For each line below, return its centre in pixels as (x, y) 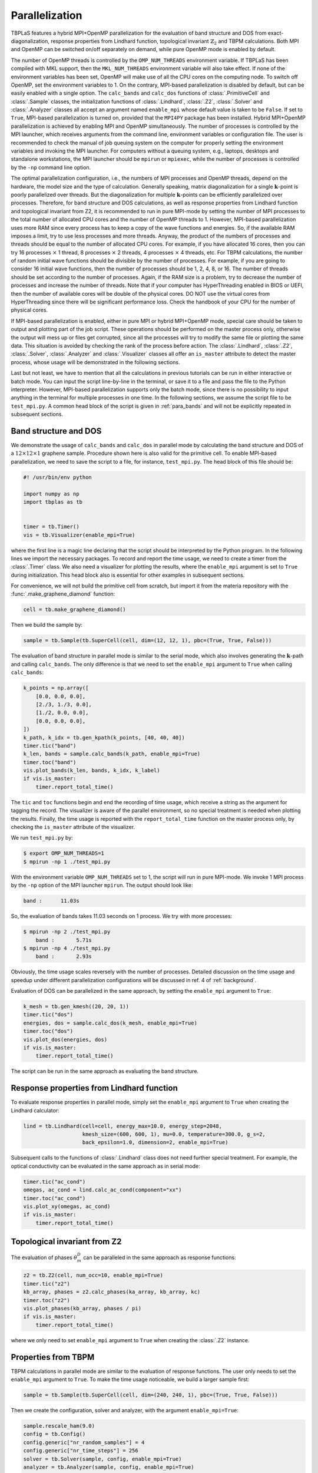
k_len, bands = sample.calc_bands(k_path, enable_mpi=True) (112, 754)
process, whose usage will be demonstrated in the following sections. (95, 362)
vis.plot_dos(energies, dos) (65, 1039)
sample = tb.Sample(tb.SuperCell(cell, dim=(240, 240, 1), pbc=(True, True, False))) (150, 1395)
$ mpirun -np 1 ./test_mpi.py (67, 861)
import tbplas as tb (53, 502)
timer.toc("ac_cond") (54, 1198)
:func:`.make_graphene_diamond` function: (63, 594)
